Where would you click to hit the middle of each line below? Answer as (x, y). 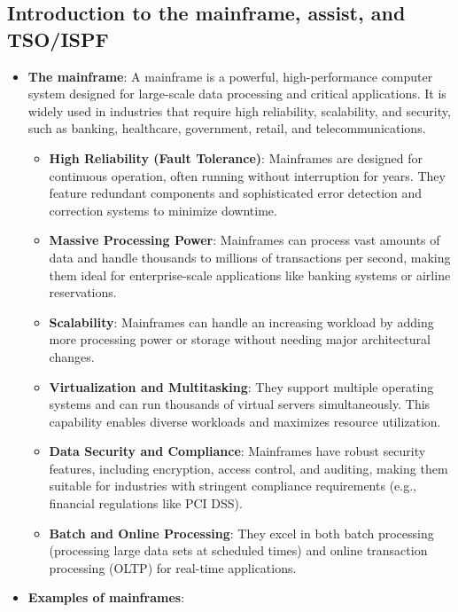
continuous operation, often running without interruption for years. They (247, 175)
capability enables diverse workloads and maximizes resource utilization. (245, 421)
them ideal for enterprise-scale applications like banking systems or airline (250, 275)
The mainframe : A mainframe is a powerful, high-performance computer (230, 76)
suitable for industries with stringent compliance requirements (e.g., (233, 486)
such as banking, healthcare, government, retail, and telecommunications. (227, 128)
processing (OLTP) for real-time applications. (173, 567)
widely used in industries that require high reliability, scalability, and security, (239, 110)
